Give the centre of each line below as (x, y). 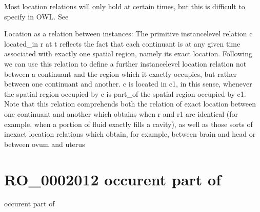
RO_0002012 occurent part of (113, 179)
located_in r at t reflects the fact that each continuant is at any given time (122, 43)
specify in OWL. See (36, 16)
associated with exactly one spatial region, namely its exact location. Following (128, 54)
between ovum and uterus (45, 144)
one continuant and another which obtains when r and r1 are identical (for (121, 113)
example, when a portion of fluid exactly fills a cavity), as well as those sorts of (128, 124)
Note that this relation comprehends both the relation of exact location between (130, 104)
